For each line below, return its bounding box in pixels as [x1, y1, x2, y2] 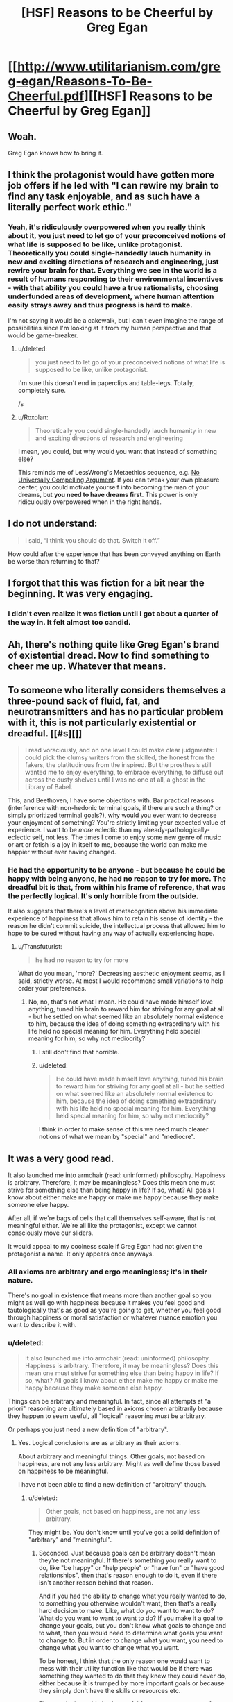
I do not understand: [8, 518, 98, 530]
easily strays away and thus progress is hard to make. [8, 301, 193, 310]
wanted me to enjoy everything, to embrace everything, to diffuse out [24, 768, 224, 777]
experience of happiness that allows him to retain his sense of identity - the [8, 914, 223, 922]
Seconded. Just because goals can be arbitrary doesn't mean [38, 1549, 216, 1557]
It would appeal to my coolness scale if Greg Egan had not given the [8, 1242, 203, 1251]
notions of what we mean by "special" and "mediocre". [38, 1133, 196, 1141]
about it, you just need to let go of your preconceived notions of [8, 231, 226, 241]
